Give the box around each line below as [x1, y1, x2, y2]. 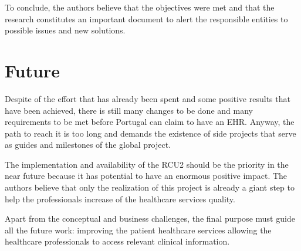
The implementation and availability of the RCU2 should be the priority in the [5, 158, 289, 170]
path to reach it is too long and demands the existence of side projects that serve [5, 127, 296, 139]
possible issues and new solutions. [5, 24, 126, 36]
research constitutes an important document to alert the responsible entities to [5, 12, 288, 25]
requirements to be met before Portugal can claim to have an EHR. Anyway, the [5, 116, 295, 128]
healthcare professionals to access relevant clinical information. [5, 235, 230, 247]
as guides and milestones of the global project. [5, 138, 171, 151]
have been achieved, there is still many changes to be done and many [5, 104, 253, 116]
